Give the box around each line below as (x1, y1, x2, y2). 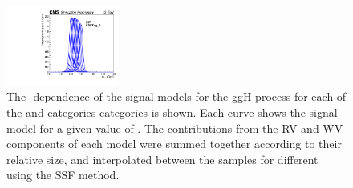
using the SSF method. (6, 166, 120, 183)
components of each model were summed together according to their (6, 135, 342, 152)
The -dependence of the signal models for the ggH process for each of (6, 88, 347, 105)
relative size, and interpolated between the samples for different (6, 150, 319, 167)
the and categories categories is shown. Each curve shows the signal (6, 104, 338, 121)
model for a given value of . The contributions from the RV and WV (6, 119, 343, 136)
